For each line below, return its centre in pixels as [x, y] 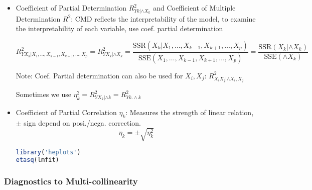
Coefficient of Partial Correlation [66, 112]
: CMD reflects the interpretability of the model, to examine [163, 18]
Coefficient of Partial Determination [71, 8]
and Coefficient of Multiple [194, 8]
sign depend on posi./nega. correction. [82, 122]
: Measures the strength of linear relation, [190, 112]
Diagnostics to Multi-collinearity [71, 181]
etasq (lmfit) [37, 160]
